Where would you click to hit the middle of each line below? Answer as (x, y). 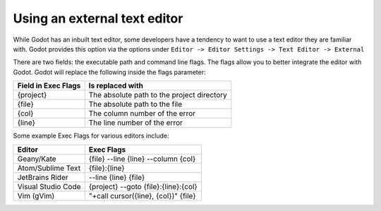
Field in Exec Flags (49, 86)
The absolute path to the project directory (158, 95)
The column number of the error (142, 114)
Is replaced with (116, 86)
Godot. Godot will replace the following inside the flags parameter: (109, 72)
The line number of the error (136, 123)
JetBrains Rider (43, 177)
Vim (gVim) (36, 195)
